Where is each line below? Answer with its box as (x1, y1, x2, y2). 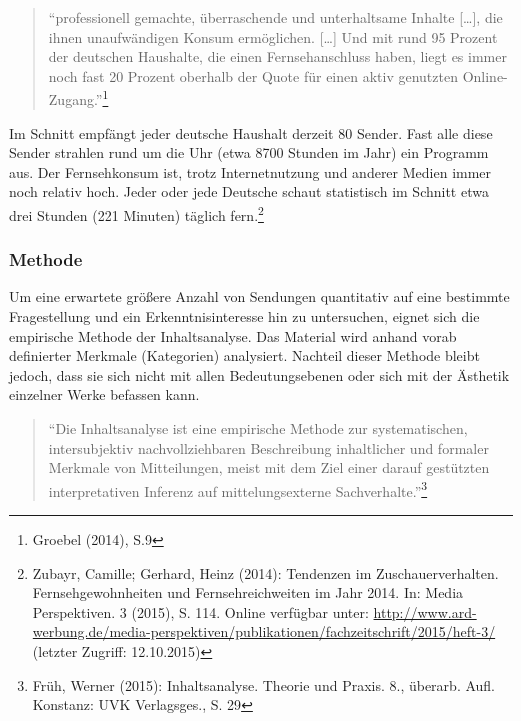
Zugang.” (48, 89, 103, 110)
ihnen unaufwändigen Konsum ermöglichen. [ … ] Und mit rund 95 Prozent (48, 26, 498, 47)
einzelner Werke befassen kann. (9, 384, 200, 405)
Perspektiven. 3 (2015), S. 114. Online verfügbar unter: (32, 601, 369, 622)
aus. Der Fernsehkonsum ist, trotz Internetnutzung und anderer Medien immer (9, 161, 492, 182)
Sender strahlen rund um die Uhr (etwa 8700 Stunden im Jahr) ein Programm (9, 142, 489, 163)
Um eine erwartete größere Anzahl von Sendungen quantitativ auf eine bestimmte (9, 286, 510, 307)
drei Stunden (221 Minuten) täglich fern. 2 (9, 202, 264, 225)
